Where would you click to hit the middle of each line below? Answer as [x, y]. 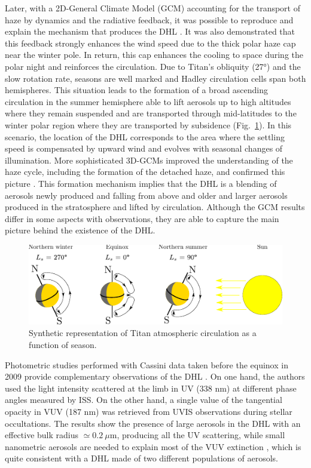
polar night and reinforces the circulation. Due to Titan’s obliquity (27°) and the [153, 66]
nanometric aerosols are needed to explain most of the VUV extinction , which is [153, 446]
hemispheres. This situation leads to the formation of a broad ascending [137, 90]
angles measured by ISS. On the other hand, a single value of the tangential [144, 400]
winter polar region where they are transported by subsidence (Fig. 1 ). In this [148, 124]
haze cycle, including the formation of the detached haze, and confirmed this [145, 172]
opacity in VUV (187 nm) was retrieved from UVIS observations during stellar [149, 412]
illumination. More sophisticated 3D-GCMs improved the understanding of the [149, 160]
